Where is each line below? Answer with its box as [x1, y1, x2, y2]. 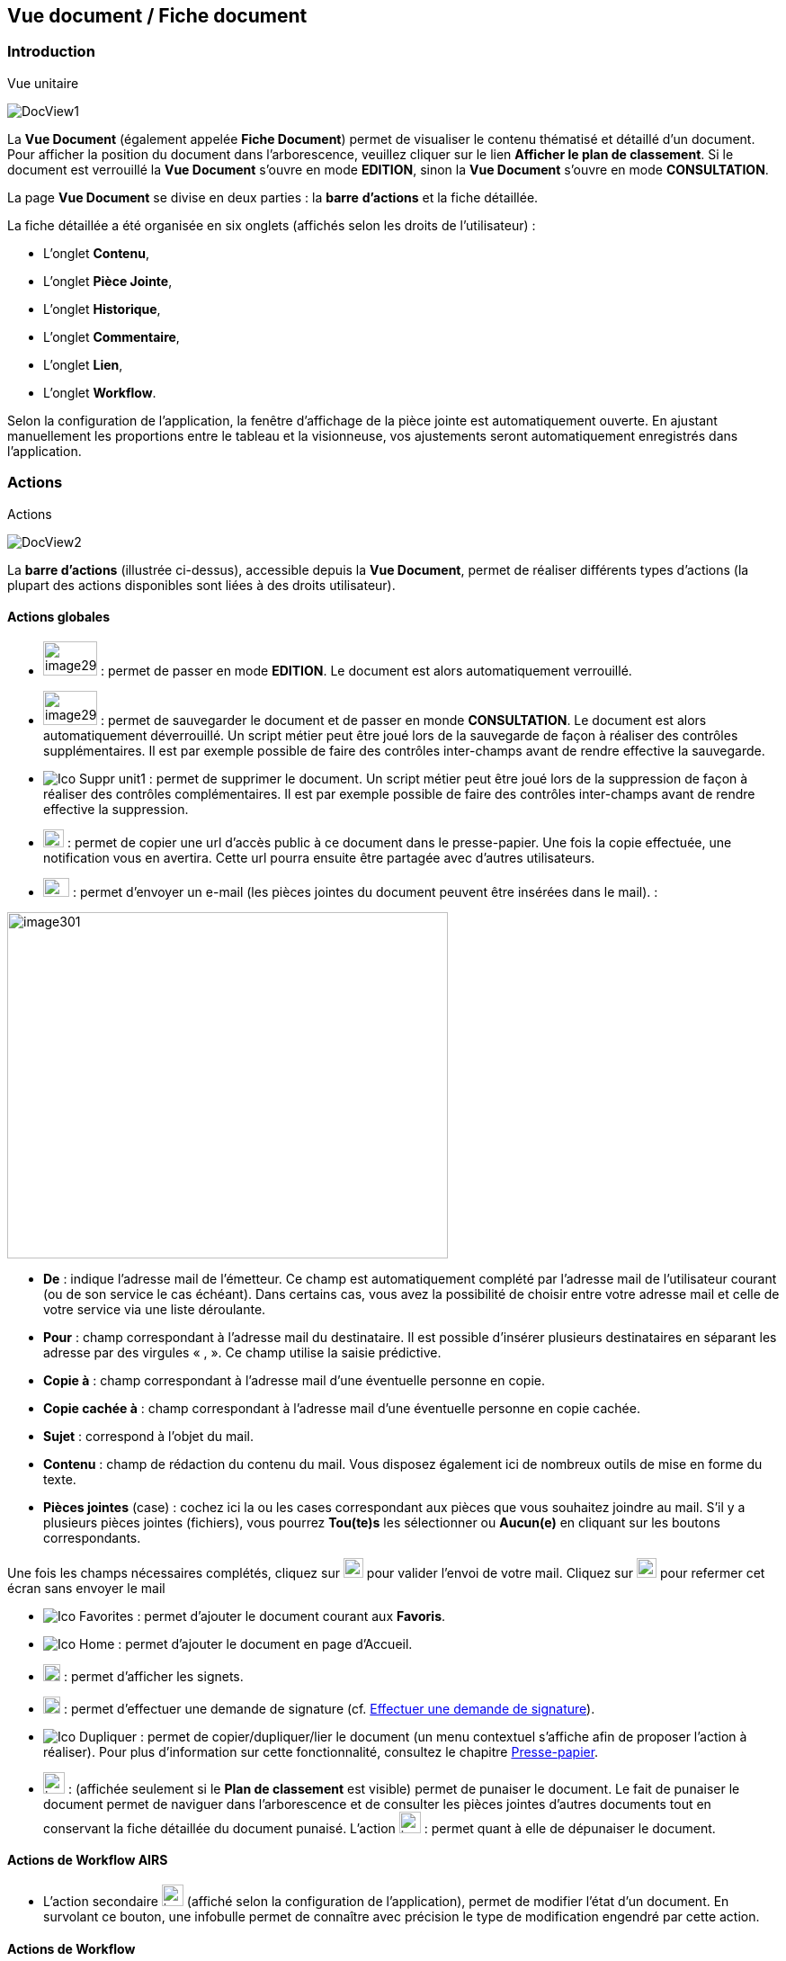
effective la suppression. [43, 801, 189, 817]
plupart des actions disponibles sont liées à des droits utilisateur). [7, 577, 396, 593]
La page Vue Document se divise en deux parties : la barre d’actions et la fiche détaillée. [7, 189, 539, 205]
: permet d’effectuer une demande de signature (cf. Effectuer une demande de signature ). [63, 1700, 595, 1716]
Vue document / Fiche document [7, 4, 308, 27]
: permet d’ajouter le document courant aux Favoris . [137, 1607, 446, 1624]
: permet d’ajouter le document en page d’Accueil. [118, 1635, 413, 1652]
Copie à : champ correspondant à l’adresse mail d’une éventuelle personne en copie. [43, 1372, 546, 1388]
